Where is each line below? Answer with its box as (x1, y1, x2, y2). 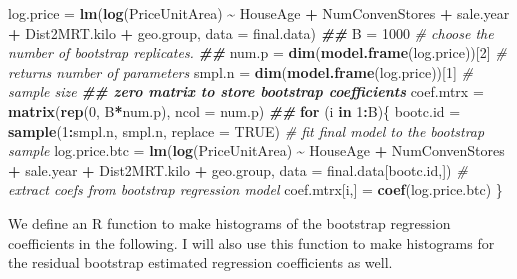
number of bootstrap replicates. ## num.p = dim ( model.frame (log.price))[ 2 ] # (8, 42, 507, 63)
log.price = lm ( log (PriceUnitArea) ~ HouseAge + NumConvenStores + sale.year (8, 3, 510, 23)
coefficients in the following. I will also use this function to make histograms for (8, 232, 495, 253)
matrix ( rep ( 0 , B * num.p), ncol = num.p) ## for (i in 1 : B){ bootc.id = (8, 100, 461, 121)
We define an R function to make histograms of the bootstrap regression (8, 212, 451, 233)
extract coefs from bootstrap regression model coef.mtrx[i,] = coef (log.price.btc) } (8, 179, 503, 200)
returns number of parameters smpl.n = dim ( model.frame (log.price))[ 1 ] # (8, 61, 473, 82)
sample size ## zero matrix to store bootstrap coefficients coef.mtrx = (8, 81, 484, 102)
